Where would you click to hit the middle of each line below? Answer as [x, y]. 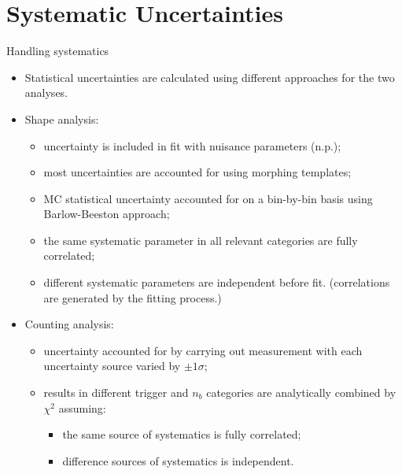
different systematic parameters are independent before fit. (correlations [217, 282]
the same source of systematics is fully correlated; [182, 434]
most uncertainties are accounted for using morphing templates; [197, 172]
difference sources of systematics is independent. [178, 460]
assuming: [82, 407]
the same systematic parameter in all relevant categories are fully [201, 240]
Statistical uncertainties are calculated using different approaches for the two [210, 77]
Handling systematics [58, 51]
